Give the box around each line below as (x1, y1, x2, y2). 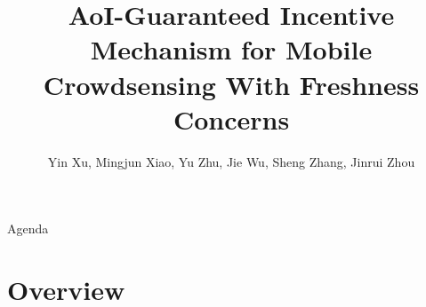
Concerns (173, 100, 290, 137)
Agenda (7, 219, 49, 238)
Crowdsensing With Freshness (43, 66, 420, 102)
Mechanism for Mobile (90, 31, 373, 67)
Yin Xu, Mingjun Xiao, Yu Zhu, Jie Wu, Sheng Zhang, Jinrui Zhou (47, 152, 415, 170)
